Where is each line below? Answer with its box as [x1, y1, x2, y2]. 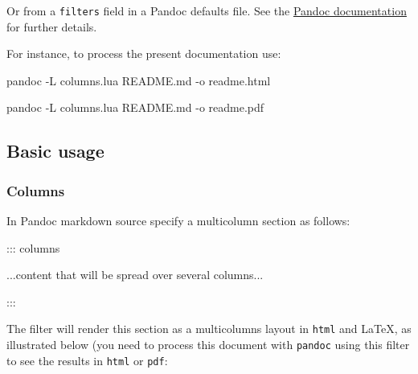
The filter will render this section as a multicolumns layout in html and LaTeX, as [6, 320, 412, 337]
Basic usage [6, 138, 104, 163]
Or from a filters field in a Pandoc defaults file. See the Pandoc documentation [6, 2, 407, 18]
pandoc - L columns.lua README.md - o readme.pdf [6, 99, 264, 116]
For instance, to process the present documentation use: [6, 45, 281, 62]
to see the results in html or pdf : [6, 351, 168, 368]
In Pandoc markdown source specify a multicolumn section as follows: [6, 212, 350, 229]
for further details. [6, 18, 97, 35]
